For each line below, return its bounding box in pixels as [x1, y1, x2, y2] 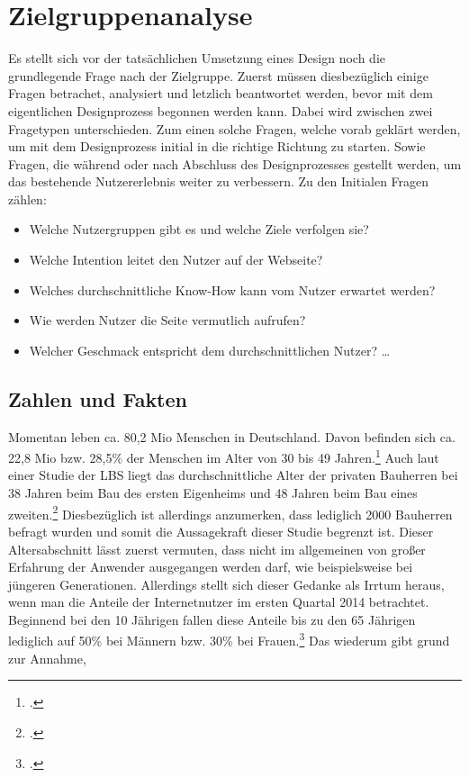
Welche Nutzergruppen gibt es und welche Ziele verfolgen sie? [29, 220, 369, 239]
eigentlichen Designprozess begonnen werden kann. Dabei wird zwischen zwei [8, 101, 433, 120]
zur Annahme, [8, 648, 86, 667]
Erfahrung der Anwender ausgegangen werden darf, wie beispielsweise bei [8, 557, 413, 576]
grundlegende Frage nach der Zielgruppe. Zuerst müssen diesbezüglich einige [8, 66, 428, 85]
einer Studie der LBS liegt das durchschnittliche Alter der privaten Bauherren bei [8, 465, 458, 484]
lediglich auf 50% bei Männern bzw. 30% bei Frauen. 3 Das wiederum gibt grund [8, 628, 450, 650]
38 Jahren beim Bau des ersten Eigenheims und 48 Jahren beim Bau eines [8, 483, 418, 502]
